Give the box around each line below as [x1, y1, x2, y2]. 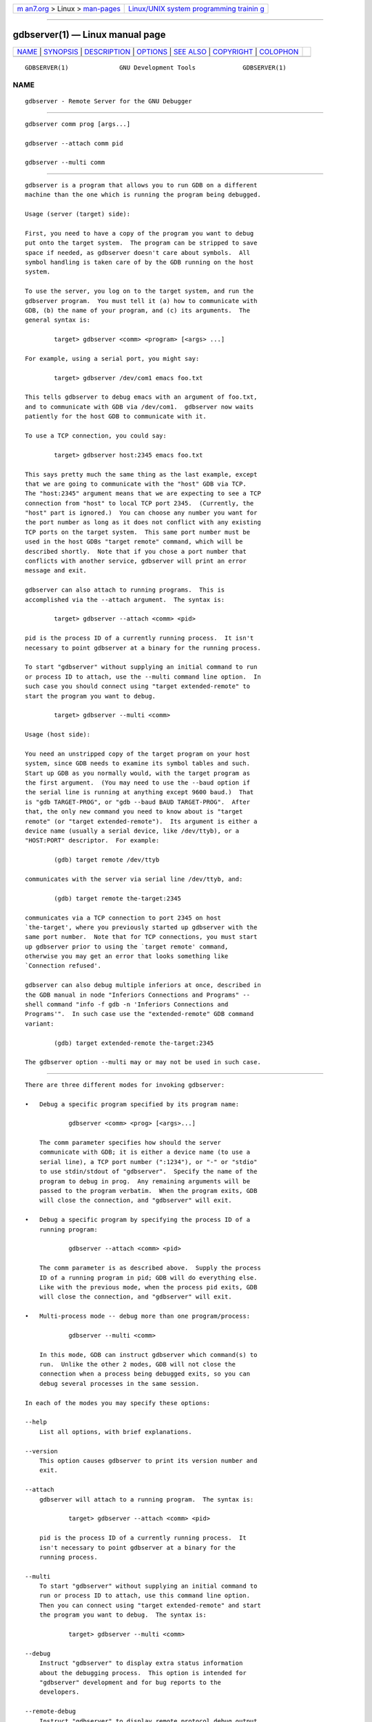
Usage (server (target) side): [25, 210, 131, 218]
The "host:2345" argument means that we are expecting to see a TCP [25, 490, 261, 497]
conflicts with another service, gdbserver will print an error [25, 557, 247, 565]
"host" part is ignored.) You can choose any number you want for [25, 509, 258, 517]
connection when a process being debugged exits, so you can [39, 1370, 251, 1378]
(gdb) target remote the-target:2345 [54, 894, 182, 902]
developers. [39, 1688, 80, 1696]
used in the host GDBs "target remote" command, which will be [25, 538, 243, 546]
